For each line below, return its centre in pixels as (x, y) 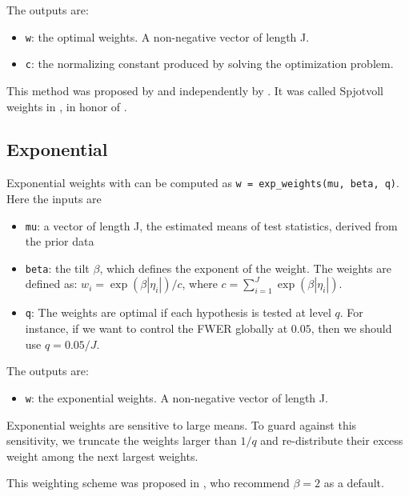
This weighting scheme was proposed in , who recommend (148, 483)
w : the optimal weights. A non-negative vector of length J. (167, 36)
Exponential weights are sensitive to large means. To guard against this (182, 424)
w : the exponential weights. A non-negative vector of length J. (176, 397)
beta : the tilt (57, 268)
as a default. (354, 483)
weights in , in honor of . (67, 106)
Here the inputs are (54, 198)
